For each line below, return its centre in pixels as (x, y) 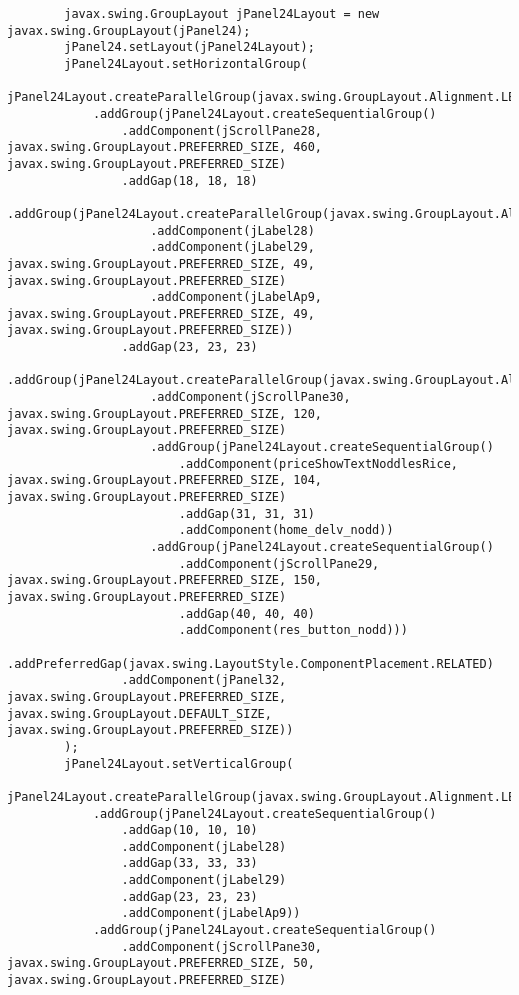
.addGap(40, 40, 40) (246, 613)
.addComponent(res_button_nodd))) (293, 630)
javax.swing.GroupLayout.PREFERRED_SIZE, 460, (164, 147)
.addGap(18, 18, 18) (189, 180)
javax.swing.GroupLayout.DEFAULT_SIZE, (139, 713)
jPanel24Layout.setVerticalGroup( (179, 763)
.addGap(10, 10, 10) (189, 830)
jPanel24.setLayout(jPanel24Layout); (189, 47)
